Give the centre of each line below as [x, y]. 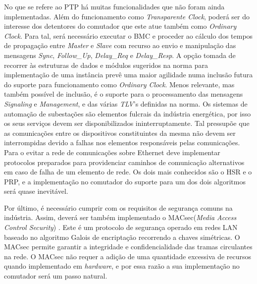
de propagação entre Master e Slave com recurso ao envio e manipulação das [120, 45]
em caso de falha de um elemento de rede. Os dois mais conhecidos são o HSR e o [128, 172]
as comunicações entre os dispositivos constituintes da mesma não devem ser [120, 133]
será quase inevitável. [36, 191]
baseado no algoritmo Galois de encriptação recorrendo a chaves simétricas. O [122, 237]
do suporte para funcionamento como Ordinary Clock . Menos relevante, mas [119, 84]
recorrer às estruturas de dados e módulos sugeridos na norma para [106, 65]
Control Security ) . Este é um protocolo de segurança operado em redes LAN [121, 227]
